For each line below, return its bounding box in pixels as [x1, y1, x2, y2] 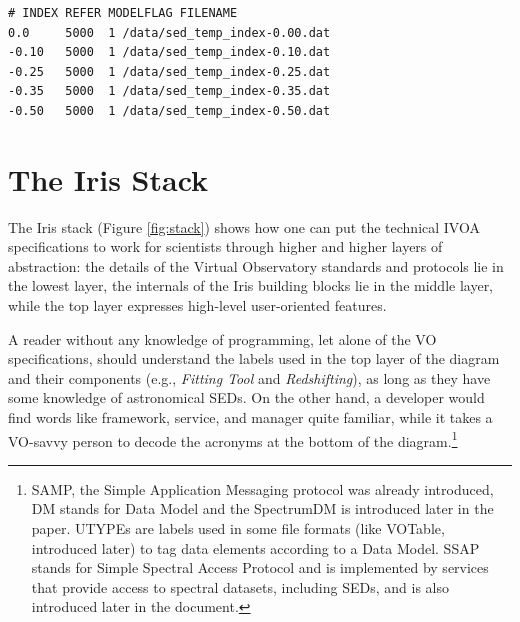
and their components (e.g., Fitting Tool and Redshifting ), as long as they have [8, 367, 491, 388]
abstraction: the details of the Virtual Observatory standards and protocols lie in [8, 255, 504, 276]
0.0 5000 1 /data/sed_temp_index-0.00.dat [8, 25, 331, 40]
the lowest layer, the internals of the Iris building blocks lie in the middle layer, [8, 275, 494, 296]
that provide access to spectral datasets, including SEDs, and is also [31, 576, 449, 597]
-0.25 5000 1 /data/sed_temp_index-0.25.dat [8, 64, 331, 79]
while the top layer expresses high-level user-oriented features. [8, 295, 387, 316]
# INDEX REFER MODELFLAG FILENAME [8, 6, 238, 20]
